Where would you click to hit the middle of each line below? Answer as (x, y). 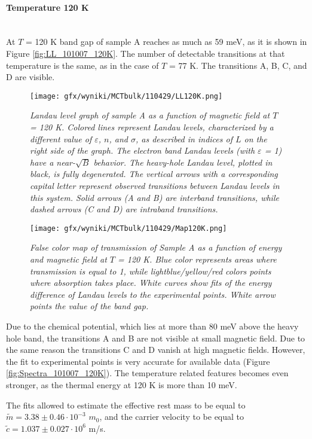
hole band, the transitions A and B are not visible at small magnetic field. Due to (156, 338)
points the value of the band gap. (89, 306)
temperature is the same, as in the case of (82, 65)
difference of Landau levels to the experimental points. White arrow (153, 294)
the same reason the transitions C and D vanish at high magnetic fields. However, (156, 350)
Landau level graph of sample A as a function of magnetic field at (150, 115)
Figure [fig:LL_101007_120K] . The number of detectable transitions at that (146, 53)
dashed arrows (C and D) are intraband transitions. (124, 209)
